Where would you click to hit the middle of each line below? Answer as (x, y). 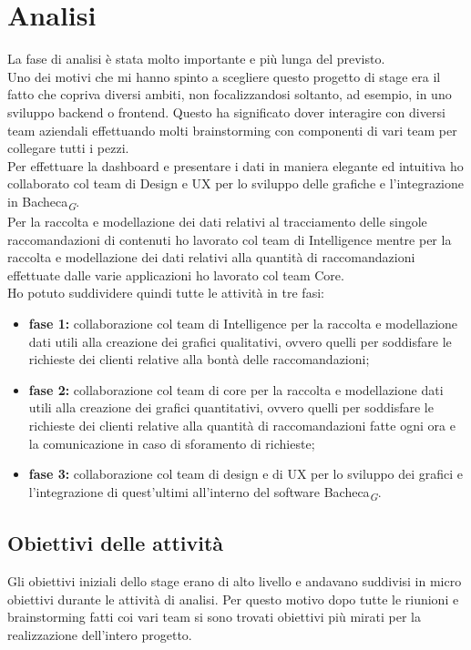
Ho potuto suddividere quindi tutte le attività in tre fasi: (166, 293)
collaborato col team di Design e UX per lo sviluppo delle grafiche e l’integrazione (235, 183)
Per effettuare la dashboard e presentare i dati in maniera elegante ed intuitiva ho (235, 165)
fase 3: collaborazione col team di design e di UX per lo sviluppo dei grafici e (246, 474)
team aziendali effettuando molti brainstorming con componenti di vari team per (232, 130)
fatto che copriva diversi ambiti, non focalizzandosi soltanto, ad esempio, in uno (230, 94)
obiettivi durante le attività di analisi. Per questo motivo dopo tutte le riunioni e (233, 599)
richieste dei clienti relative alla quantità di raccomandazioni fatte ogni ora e (242, 425)
